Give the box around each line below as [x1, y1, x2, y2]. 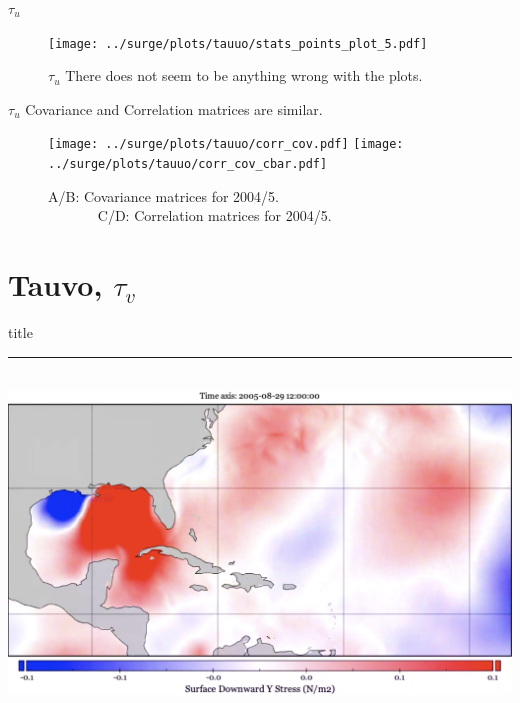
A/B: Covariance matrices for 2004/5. [48, 185, 279, 206]
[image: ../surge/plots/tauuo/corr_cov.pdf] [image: [48, 137, 404, 152]
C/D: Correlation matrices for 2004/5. [97, 205, 332, 226]
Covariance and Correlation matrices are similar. [25, 98, 323, 119]
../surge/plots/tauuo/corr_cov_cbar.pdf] [48, 157, 328, 172]
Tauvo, [8, 264, 103, 305]
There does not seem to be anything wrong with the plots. [65, 65, 423, 86]
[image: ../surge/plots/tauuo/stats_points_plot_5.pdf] [48, 36, 428, 51]
